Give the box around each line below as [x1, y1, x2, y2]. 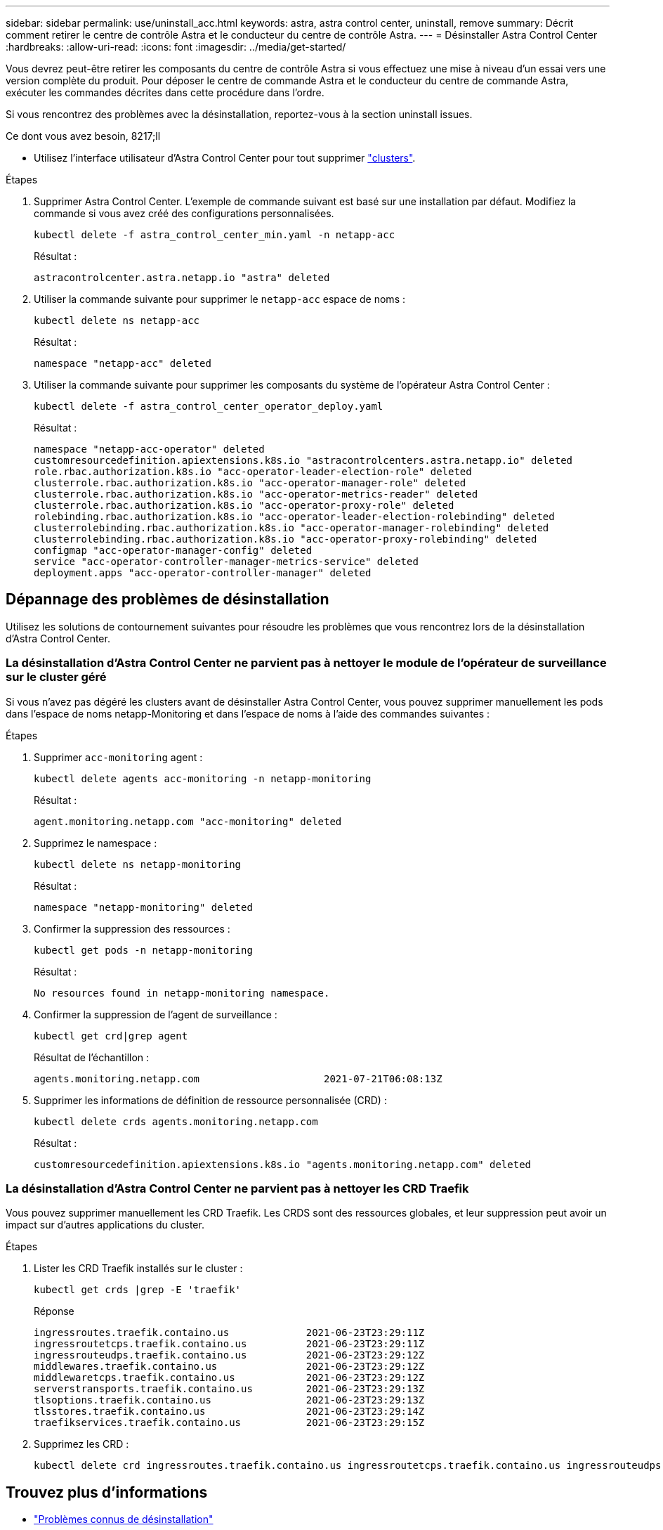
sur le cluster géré [6, 670, 107, 685]
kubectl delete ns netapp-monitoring [34, 858, 242, 870]
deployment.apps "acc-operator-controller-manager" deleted [34, 567, 372, 578]
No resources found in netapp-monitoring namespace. [34, 987, 330, 999]
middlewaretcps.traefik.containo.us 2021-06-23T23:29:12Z [34, 1372, 425, 1384]
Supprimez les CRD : [34, 1438, 129, 1451]
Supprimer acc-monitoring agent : [34, 751, 203, 763]
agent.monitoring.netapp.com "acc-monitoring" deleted [34, 815, 342, 827]
